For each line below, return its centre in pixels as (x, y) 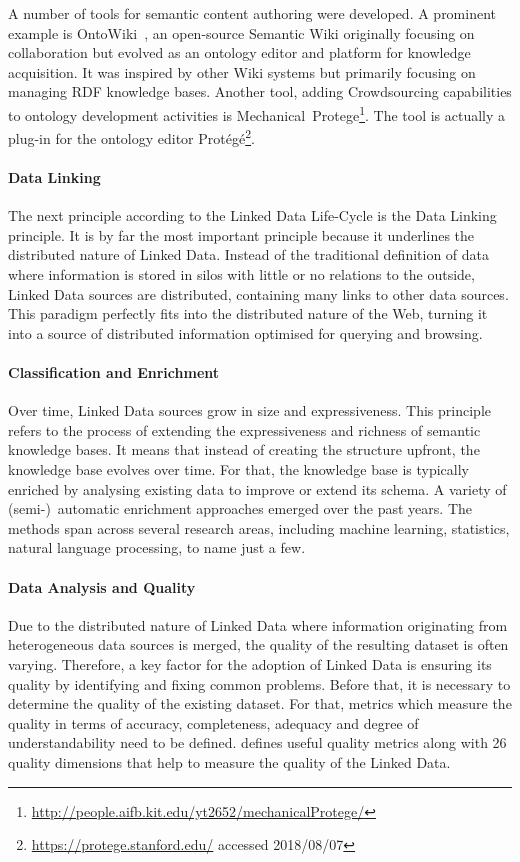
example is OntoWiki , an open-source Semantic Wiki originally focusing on (241, 32)
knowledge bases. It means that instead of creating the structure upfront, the (244, 449)
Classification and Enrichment (114, 372)
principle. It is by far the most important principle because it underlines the (241, 234)
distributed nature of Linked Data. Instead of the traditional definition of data (249, 254)
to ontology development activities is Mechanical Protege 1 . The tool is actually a (257, 113)
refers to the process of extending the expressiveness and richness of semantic (244, 429)
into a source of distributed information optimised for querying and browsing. (245, 332)
